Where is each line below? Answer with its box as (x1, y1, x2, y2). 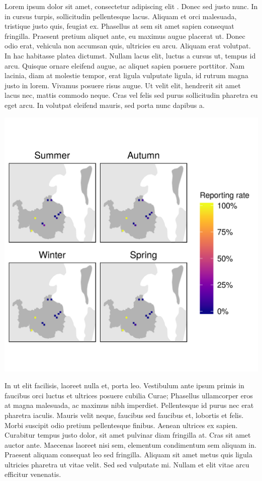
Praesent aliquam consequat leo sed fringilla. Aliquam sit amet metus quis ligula (5, 449, 252, 460)
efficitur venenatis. (5, 469, 61, 479)
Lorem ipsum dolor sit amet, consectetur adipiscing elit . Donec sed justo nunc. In (5, 1, 258, 11)
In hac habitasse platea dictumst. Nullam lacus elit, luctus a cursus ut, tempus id (5, 50, 256, 61)
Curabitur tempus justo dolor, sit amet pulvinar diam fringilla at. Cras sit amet (5, 430, 251, 440)
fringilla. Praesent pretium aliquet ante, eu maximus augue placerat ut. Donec (5, 30, 245, 41)
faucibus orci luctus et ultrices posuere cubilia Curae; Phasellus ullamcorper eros (5, 390, 253, 400)
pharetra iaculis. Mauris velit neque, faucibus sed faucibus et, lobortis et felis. (5, 409, 244, 420)
